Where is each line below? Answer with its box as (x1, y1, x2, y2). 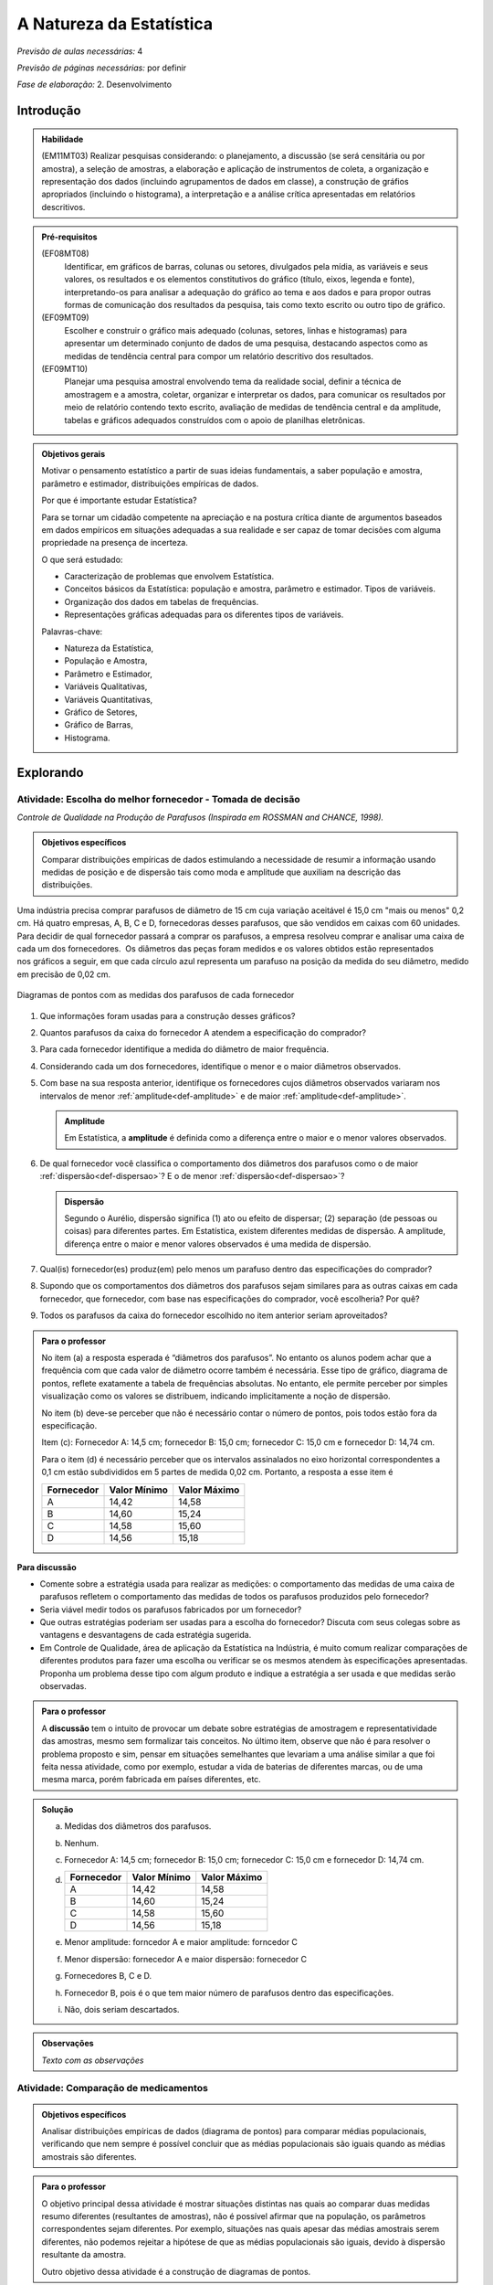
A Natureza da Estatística (16, 14, 214, 34)
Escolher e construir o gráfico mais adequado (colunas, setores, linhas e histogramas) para (64, 324, 408, 335)
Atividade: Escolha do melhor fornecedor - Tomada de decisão (16, 792, 300, 805)
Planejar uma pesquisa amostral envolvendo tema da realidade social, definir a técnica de (64, 376, 402, 388)
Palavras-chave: (41, 626, 103, 637)
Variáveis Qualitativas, (64, 681, 148, 692)
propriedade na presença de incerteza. (41, 537, 189, 548)
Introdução (16, 103, 81, 119)
